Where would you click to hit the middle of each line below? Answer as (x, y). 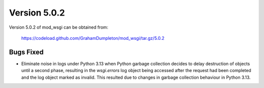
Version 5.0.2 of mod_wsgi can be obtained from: (59, 27)
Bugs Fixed (26, 52)
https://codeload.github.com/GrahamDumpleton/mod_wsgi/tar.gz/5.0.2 (93, 38)
